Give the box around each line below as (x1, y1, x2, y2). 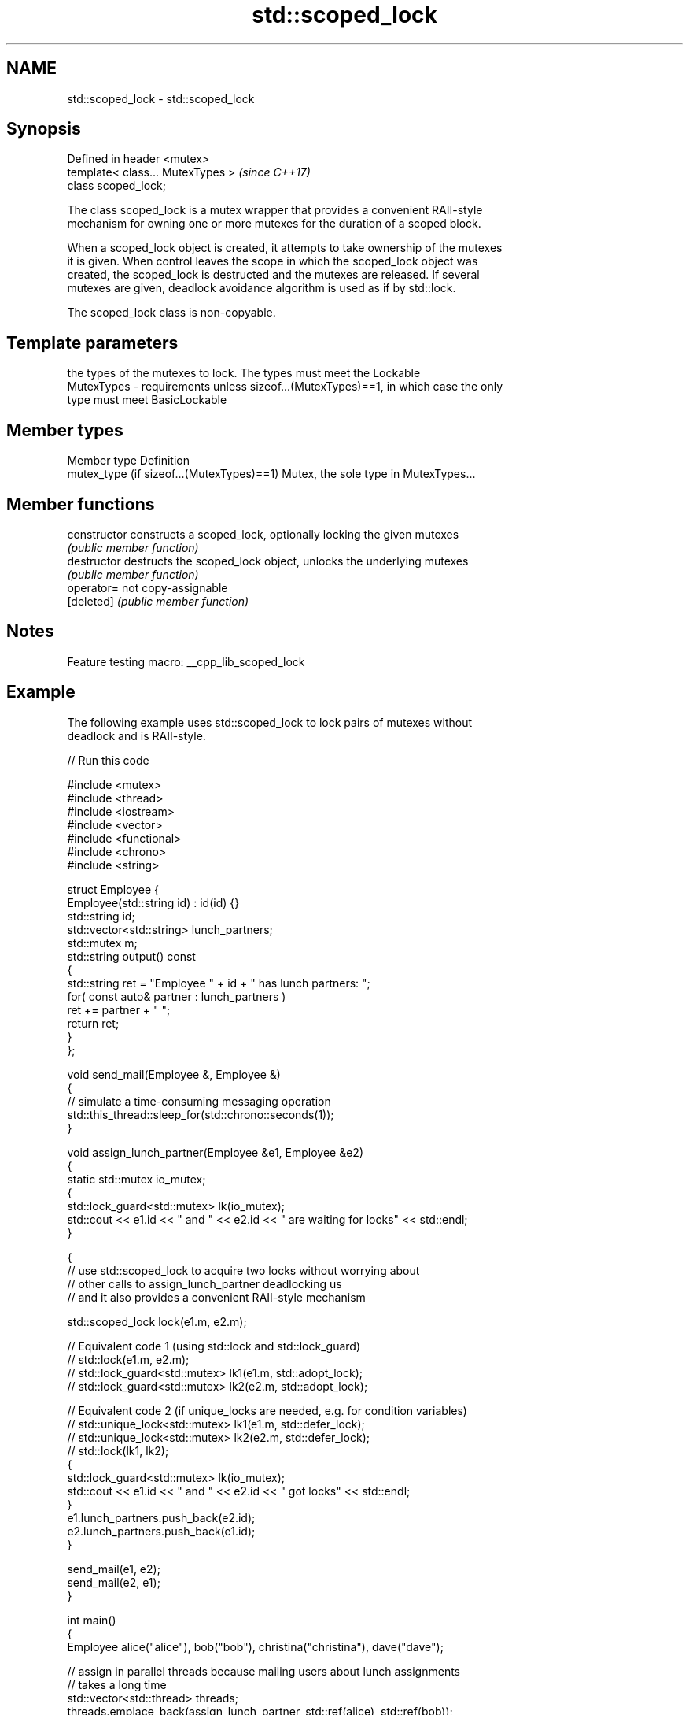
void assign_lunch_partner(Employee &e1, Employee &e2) (67, 1145, 363, 1159)
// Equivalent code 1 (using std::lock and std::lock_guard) (67, 1339, 361, 1353)
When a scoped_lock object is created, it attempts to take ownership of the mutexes (67, 241, 503, 255)
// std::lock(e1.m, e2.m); (67, 1352, 190, 1366)
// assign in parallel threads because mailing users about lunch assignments (67, 1664, 460, 1678)
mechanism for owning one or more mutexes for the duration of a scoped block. (67, 217, 481, 231)
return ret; (67, 1016, 120, 1030)
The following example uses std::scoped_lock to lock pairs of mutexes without (67, 715, 473, 729)
